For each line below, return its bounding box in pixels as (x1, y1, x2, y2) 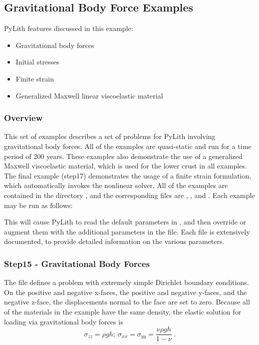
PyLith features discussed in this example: (4, 23, 133, 33)
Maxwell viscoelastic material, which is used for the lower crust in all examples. (4, 160, 247, 171)
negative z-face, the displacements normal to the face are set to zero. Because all (4, 296, 250, 307)
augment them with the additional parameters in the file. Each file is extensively (4, 226, 250, 236)
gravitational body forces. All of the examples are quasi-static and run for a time (4, 140, 252, 151)
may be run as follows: (4, 199, 73, 210)
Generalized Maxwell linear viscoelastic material (15, 90, 163, 100)
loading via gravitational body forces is (4, 316, 123, 326)
